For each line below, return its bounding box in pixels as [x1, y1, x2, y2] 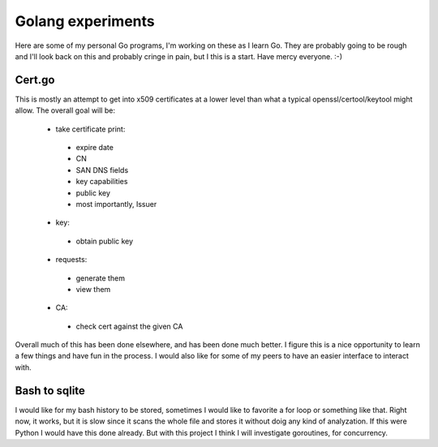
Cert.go [15, 73, 55, 87]
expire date [75, 143, 114, 153]
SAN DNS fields [75, 165, 129, 174]
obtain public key [75, 236, 134, 246]
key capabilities [75, 177, 128, 187]
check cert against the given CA [75, 321, 183, 331]
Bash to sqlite [15, 384, 85, 398]
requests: [55, 255, 88, 264]
